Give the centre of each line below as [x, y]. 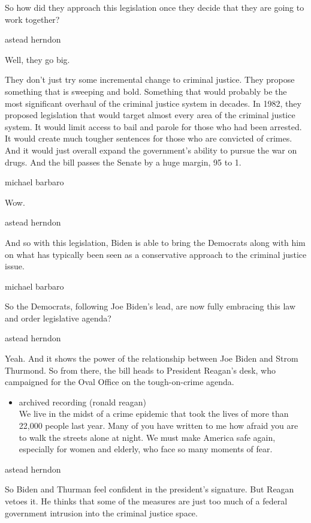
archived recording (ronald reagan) [82, 402]
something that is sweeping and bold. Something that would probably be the [146, 91]
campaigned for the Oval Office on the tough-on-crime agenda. [120, 382]
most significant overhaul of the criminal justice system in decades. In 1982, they [153, 103]
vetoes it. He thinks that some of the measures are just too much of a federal [146, 501]
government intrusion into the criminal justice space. [101, 513]
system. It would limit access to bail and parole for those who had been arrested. [153, 126]
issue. [15, 266]
